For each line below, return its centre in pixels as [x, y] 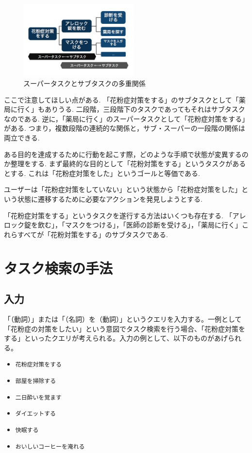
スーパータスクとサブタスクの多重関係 [84, 83]
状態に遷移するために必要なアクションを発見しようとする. [110, 199]
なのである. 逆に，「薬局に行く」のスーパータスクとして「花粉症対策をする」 [125, 118]
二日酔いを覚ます [38, 397]
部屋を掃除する [36, 381]
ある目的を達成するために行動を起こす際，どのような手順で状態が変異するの [126, 154]
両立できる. [22, 138]
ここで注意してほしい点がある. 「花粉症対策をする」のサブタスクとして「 [121, 99]
